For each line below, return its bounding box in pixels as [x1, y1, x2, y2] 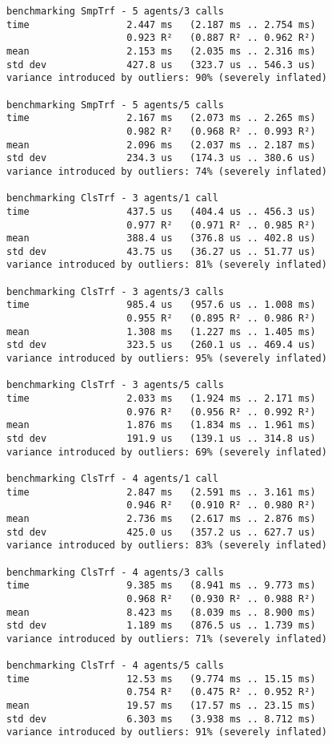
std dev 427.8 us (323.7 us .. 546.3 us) [6, 59, 316, 71]
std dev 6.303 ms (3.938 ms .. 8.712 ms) [6, 713, 316, 725]
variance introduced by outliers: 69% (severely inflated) [6, 446, 327, 458]
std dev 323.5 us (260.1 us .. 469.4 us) [6, 339, 316, 351]
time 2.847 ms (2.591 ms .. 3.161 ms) [6, 486, 316, 498]
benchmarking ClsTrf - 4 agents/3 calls [6, 566, 225, 578]
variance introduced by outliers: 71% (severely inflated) [6, 633, 327, 645]
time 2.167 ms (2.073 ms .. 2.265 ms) [6, 112, 316, 124]
